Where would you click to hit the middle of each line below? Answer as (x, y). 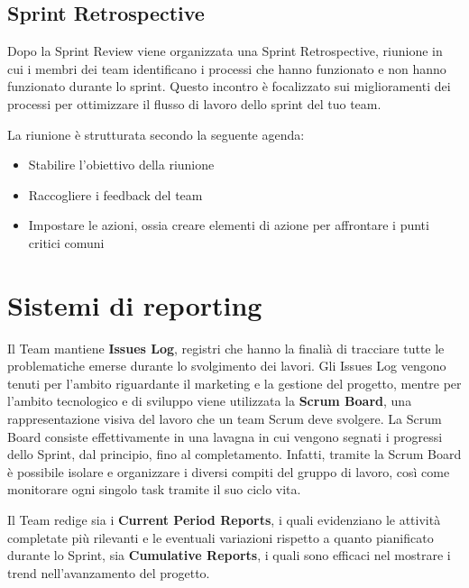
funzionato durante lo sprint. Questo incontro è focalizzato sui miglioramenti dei (229, 86)
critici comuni (66, 242)
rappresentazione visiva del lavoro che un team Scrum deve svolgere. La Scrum (225, 419)
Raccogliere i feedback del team (115, 194)
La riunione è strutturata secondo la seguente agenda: (156, 134)
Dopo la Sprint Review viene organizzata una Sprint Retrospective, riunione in (225, 51)
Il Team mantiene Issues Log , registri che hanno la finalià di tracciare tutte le (226, 348)
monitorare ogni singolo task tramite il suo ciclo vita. (154, 489)
